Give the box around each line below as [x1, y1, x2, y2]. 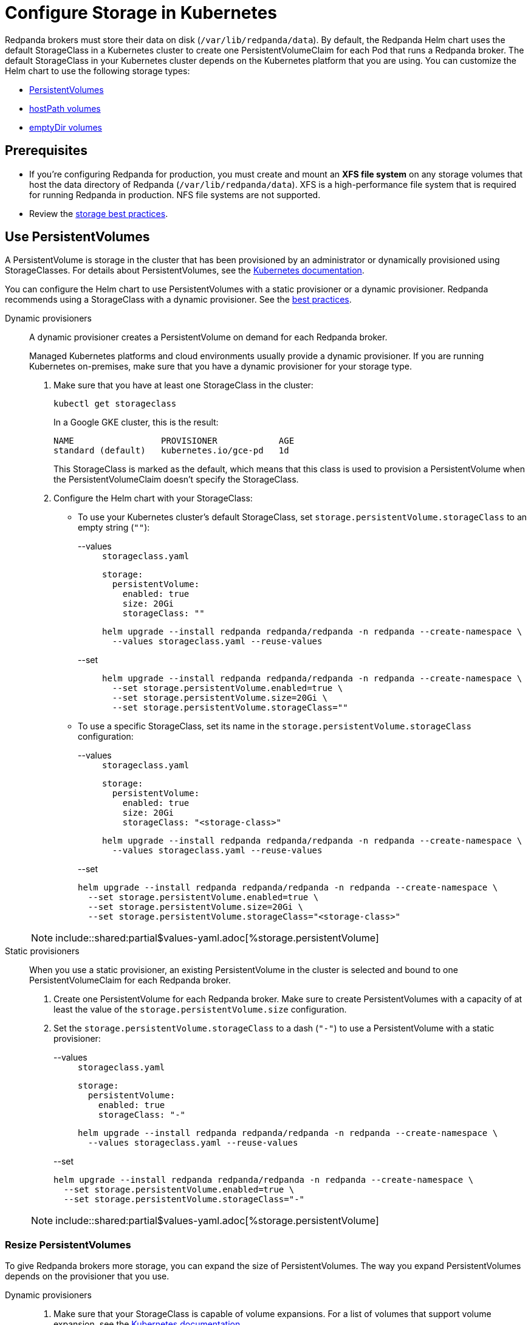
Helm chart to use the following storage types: [5, 65, 190, 76]
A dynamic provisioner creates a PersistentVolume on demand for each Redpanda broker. [29, 332, 388, 343]
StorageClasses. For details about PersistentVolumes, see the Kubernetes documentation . [5, 265, 365, 276]
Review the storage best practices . [29, 208, 168, 219]
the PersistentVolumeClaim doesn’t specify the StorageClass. [53, 474, 299, 485]
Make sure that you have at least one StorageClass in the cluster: [53, 380, 313, 391]
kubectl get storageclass [53, 399, 177, 409]
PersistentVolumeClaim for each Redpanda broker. [29, 975, 231, 986]
